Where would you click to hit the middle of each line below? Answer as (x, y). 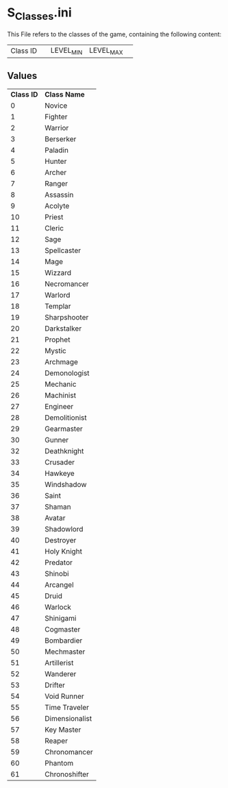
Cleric (54, 228)
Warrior (56, 128)
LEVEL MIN (66, 51)
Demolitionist (65, 418)
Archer (55, 172)
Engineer (59, 406)
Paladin (56, 150)
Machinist (60, 395)
